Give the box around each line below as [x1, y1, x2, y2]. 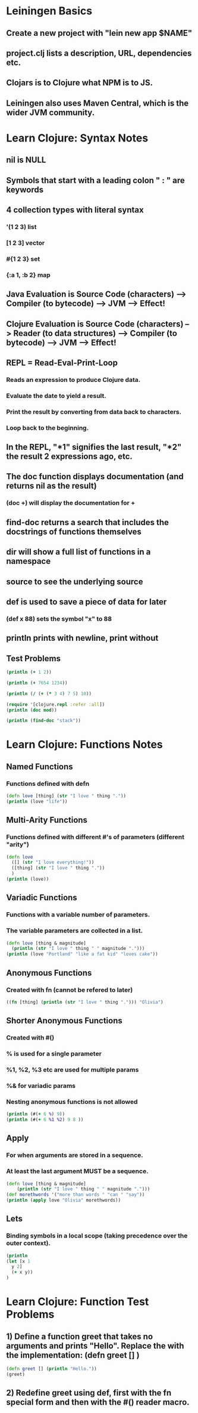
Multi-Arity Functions [6, 815, 88, 825]
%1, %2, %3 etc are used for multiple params [6, 1065, 139, 1073]
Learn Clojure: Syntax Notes [6, 131, 149, 144]
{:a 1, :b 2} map [6, 270, 51, 279]
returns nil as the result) [6, 481, 97, 491]
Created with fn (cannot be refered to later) [6, 986, 133, 994]
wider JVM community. [6, 107, 95, 118]
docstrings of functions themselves [6, 526, 142, 536]
